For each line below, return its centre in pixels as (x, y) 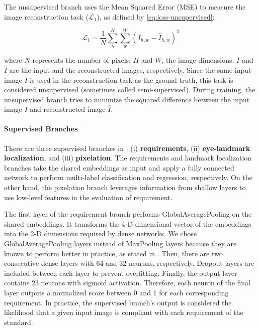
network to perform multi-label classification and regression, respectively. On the (128, 177)
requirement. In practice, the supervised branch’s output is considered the (118, 302)
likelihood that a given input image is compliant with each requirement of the (124, 312)
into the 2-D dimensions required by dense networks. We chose (100, 233)
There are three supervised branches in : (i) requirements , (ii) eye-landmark (127, 148)
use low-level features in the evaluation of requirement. (88, 197)
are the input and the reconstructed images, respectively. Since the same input (130, 69)
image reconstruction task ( (46, 16)
